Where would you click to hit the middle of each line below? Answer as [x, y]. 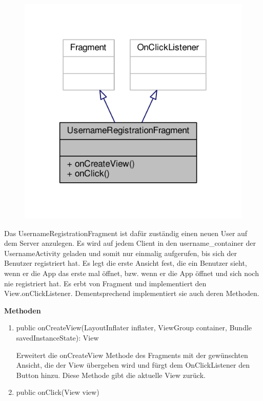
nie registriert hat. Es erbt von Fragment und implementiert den [105, 283]
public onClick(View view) [58, 392]
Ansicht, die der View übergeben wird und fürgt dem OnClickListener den [133, 365]
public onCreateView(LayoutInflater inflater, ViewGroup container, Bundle [134, 328]
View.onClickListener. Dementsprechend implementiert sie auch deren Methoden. [132, 293]
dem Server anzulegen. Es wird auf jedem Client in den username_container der [130, 243]
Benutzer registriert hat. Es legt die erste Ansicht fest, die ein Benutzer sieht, [126, 263]
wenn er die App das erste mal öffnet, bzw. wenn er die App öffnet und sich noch [131, 273]
